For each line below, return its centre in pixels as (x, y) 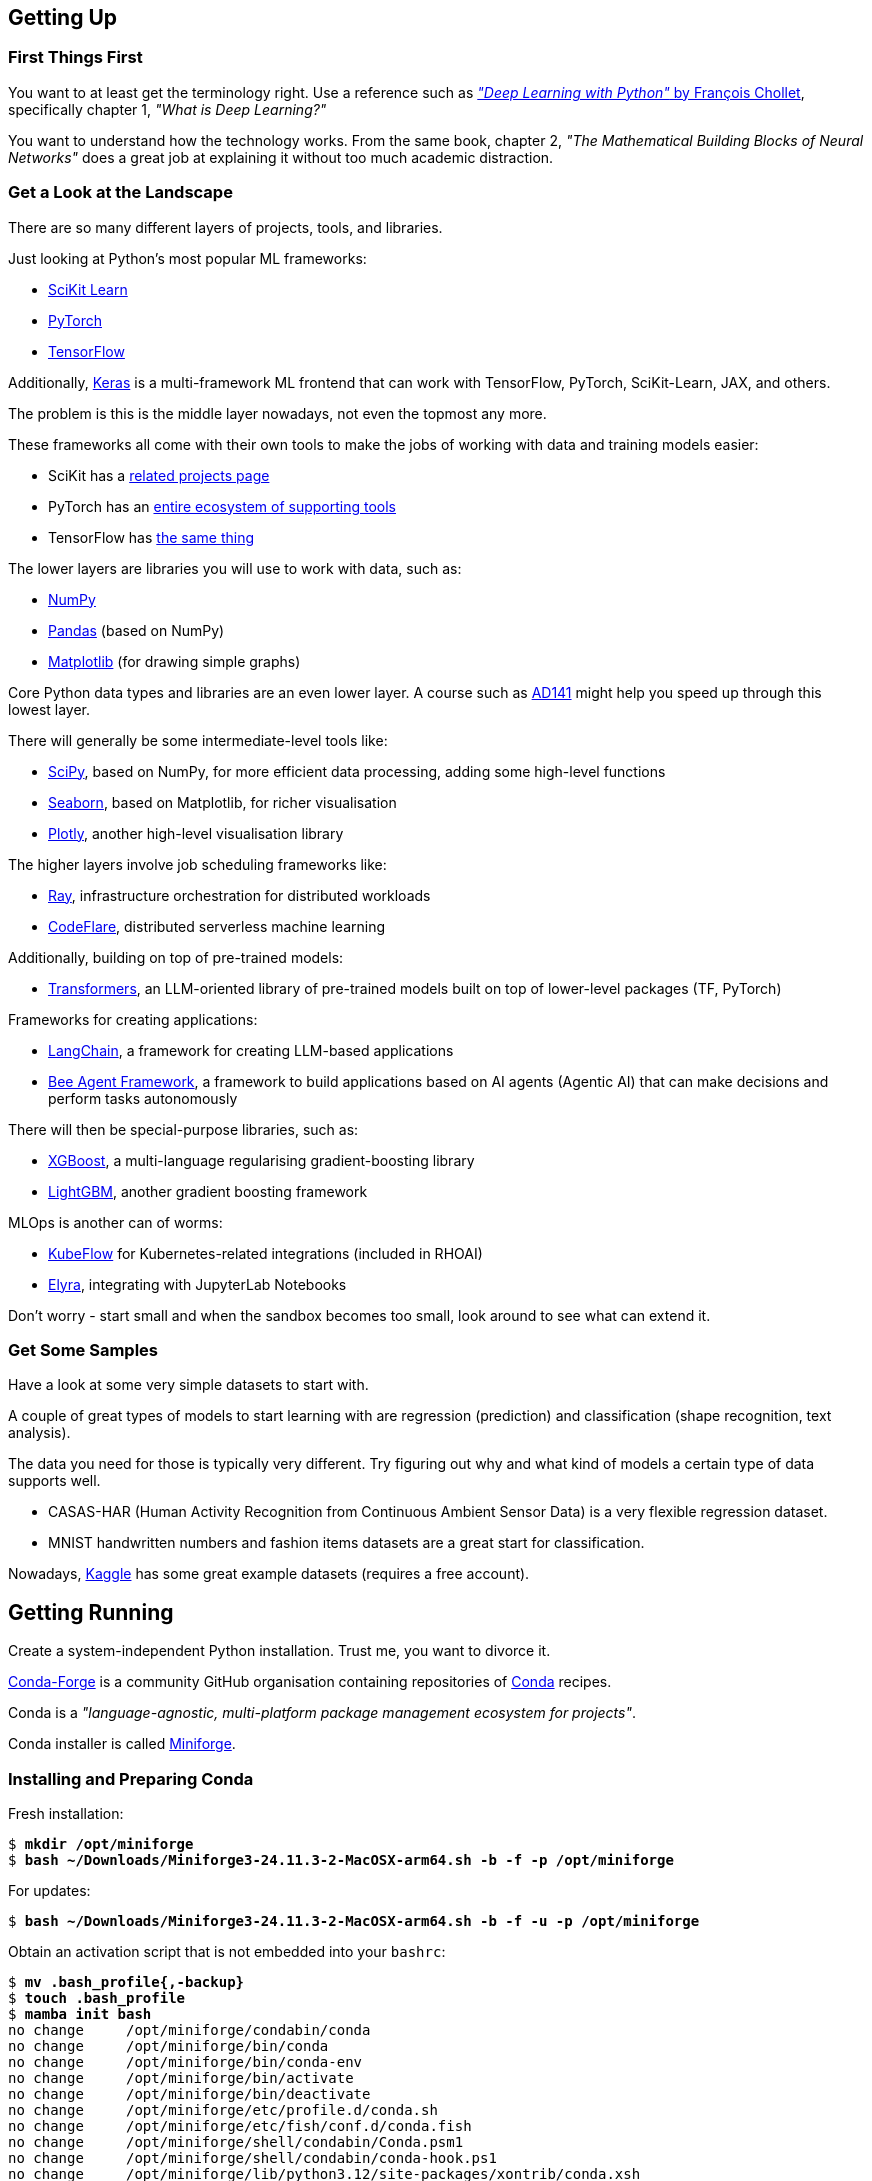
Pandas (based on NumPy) (136, 630)
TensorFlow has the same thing (151, 537)
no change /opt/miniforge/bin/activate (181, 2077)
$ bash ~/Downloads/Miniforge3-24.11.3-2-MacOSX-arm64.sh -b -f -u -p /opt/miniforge (354, 1920)
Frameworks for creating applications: (133, 1019)
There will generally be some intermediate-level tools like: (198, 740)
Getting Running (91, 1612)
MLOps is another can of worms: (115, 1222)
